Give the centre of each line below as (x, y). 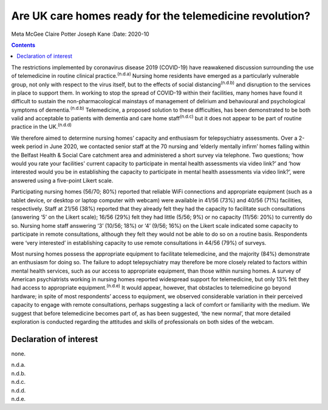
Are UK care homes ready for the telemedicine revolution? (161, 16)
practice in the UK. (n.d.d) (42, 126)
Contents (23, 45)
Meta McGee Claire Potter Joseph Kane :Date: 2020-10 (80, 34)
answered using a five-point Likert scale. (62, 180)
